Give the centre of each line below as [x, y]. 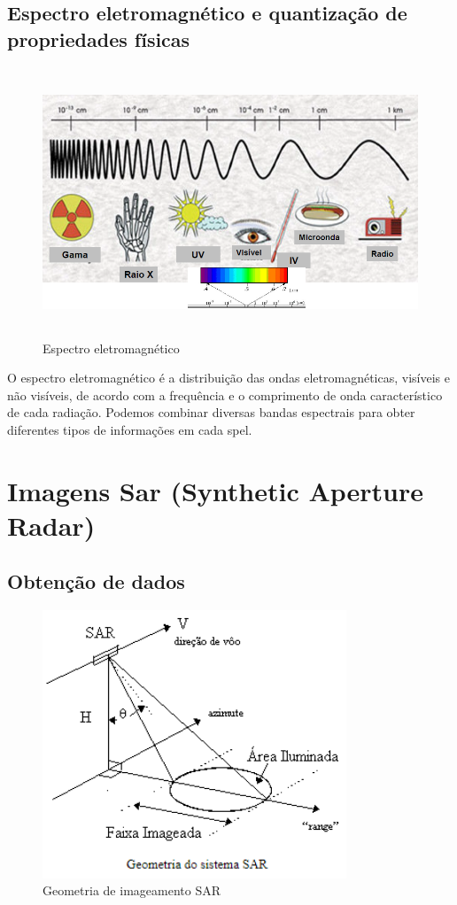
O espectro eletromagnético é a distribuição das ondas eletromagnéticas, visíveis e [228, 378]
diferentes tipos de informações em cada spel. [130, 429]
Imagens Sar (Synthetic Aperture [216, 490]
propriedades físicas [99, 39]
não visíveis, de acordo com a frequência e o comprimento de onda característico [225, 394]
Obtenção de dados [96, 581]
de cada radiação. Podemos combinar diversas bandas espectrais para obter [211, 412]
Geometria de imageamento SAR [132, 890]
